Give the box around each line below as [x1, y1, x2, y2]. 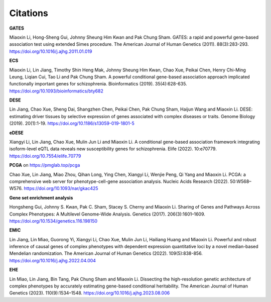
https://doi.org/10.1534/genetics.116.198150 [9, 218, 98, 224]
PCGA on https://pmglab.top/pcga [9, 162, 80, 168]
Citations [9, 8, 49, 19]
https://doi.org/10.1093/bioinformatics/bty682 [9, 88, 104, 94]
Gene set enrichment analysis [9, 194, 73, 200]
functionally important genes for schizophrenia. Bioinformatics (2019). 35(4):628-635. [9, 81, 188, 87]
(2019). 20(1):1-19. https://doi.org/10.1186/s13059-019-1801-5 [9, 121, 135, 127]
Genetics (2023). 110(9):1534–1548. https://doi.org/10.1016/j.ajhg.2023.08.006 [9, 290, 170, 296]
